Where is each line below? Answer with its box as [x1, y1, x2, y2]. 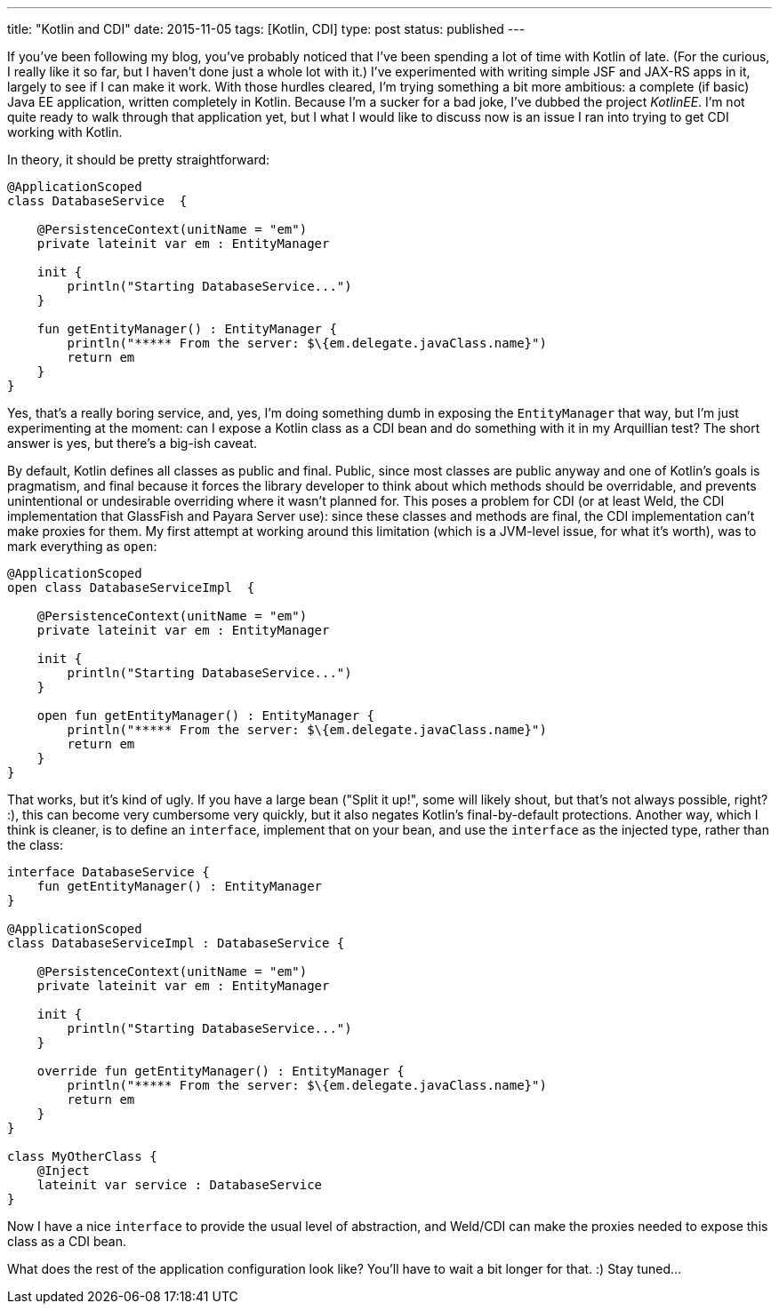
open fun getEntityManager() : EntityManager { [36, 708, 375, 723]
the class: [7, 837, 64, 852]
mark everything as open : [7, 539, 157, 554]
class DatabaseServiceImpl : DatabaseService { [7, 936, 345, 950]
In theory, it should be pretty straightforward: [7, 152, 270, 167]
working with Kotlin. [7, 124, 123, 140]
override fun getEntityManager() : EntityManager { [36, 1064, 405, 1078]
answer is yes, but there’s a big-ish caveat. [7, 436, 258, 451]
